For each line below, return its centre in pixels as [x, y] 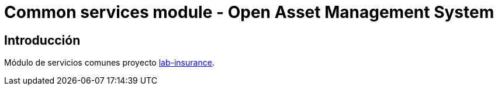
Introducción [42, 40]
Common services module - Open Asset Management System [249, 12]
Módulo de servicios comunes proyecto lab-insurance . [109, 63]
